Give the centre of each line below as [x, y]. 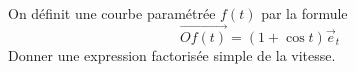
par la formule [304, 13]
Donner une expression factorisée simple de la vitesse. [172, 54]
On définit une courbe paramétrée [112, 13]
